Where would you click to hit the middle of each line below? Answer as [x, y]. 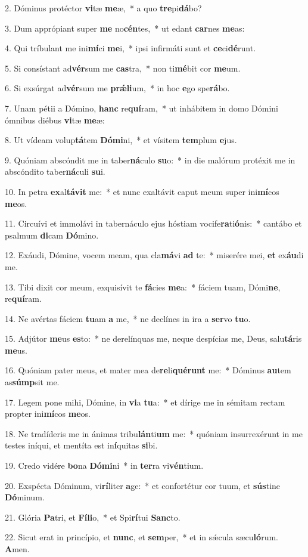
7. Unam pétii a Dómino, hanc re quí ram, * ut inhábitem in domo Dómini [141, 108]
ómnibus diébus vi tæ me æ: [55, 120]
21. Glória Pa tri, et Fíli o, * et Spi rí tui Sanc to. [93, 517]
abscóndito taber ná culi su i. [55, 171]
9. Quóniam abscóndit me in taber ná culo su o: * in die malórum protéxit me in [150, 160]
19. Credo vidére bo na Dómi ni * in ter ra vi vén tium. [104, 465]
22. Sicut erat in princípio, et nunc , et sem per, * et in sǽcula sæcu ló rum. [141, 537]
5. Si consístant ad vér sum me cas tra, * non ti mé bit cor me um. [123, 68]
